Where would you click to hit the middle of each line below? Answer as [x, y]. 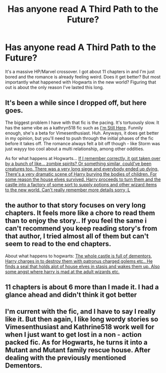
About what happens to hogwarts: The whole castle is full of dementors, [79, 256]
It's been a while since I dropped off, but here [76, 103]
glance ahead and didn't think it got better [71, 295]
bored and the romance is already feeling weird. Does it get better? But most [83, 77]
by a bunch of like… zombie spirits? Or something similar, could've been [78, 164]
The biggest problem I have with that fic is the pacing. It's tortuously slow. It [82, 123]
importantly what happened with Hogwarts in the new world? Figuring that [81, 82]
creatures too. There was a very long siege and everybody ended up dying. [82, 168]
